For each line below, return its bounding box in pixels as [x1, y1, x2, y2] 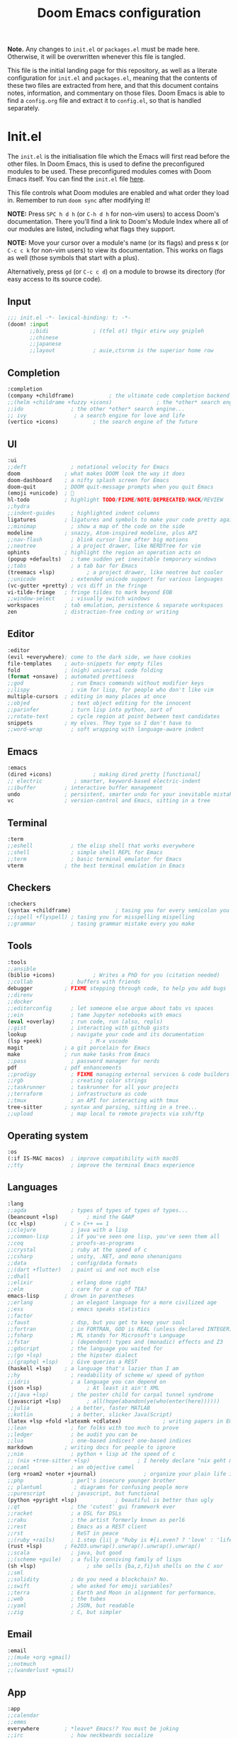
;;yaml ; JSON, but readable [7, 1602, 135, 1610]
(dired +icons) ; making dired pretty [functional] [7, 770, 201, 778]
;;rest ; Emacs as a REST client [7, 1523, 147, 1530]
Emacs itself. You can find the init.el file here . [7, 175, 145, 184]
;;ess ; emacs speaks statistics [7, 1306, 151, 1313]
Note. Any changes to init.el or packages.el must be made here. [7, 45, 200, 54]
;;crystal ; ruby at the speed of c [7, 1246, 147, 1253]
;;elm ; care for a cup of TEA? [7, 1286, 147, 1293]
